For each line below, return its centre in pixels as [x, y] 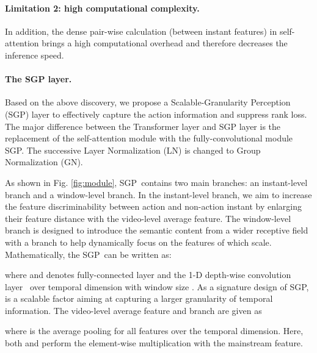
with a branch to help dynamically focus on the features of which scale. [138, 242]
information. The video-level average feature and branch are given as [133, 310]
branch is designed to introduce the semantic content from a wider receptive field [157, 230]
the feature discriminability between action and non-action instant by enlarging [154, 206]
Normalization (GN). [44, 162]
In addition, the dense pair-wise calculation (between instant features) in [141, 31]
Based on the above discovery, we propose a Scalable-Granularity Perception [148, 102]
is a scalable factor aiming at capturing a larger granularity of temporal [139, 298]
